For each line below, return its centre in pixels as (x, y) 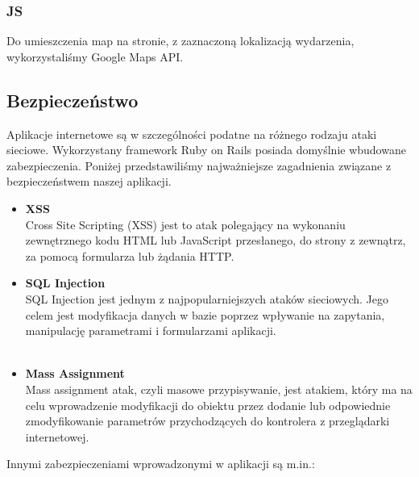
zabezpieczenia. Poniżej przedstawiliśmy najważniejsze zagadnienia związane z (199, 165)
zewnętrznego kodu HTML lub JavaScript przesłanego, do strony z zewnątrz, (216, 240)
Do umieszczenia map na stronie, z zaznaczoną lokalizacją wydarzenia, (180, 41)
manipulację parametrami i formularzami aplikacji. (151, 331)
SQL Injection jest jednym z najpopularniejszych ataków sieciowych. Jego (207, 298)
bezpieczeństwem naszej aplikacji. (89, 181)
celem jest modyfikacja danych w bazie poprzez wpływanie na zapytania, (205, 314)
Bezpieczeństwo (73, 100)
